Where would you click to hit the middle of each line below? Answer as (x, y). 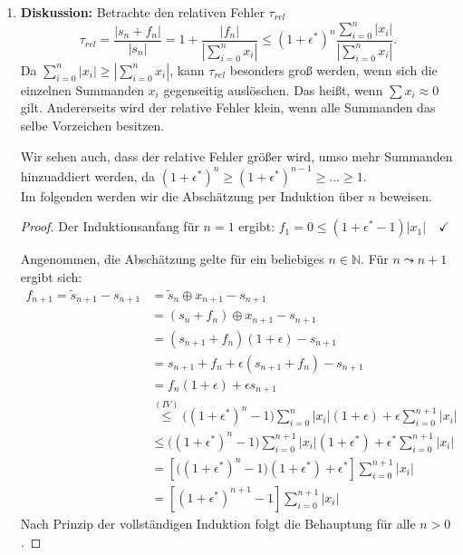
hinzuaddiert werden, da (88, 175)
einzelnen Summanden (82, 89)
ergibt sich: (51, 276)
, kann (187, 69)
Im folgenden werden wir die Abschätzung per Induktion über (192, 195)
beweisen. (406, 195)
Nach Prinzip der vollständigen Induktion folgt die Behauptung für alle (218, 523)
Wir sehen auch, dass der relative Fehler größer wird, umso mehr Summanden (236, 156)
